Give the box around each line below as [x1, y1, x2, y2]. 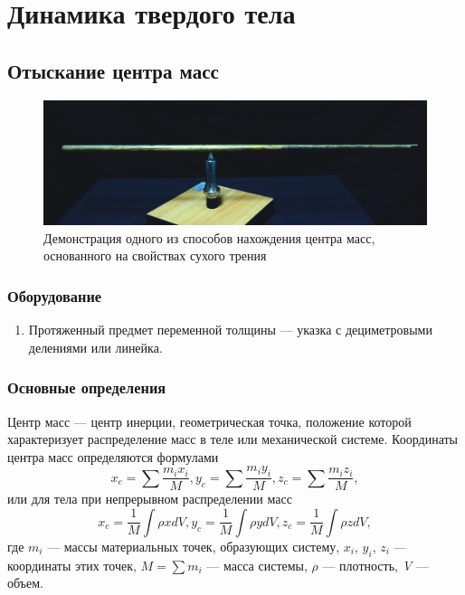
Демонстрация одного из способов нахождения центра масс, [43, 228, 375, 247]
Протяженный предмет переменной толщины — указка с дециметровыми [28, 320, 432, 339]
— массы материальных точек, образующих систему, [47, 536, 340, 555]
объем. [7, 573, 43, 592]
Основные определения [7, 376, 166, 399]
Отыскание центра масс [7, 56, 219, 84]
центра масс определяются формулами [7, 447, 219, 466]
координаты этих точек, [7, 555, 137, 574]
